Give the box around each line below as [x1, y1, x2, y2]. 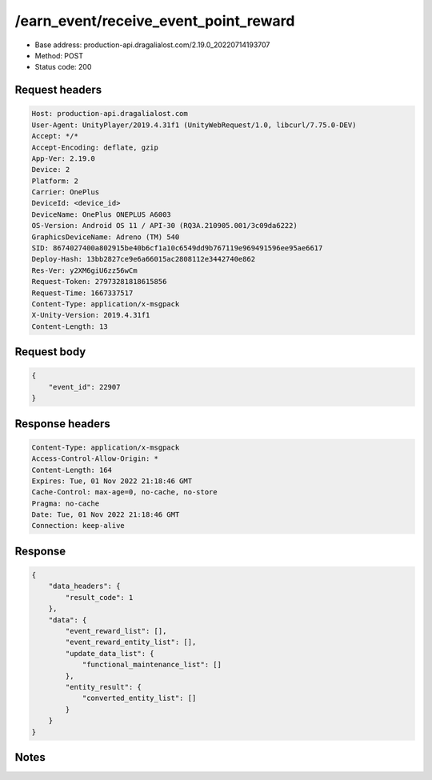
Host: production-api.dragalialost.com [31, 109, 188, 118]
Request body [14, 345, 86, 359]
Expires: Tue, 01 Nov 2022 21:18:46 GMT [31, 476, 192, 486]
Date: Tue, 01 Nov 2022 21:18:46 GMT [31, 510, 180, 519]
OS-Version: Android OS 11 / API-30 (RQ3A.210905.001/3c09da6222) [31, 221, 298, 230]
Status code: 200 [34, 62, 92, 72]
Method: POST [34, 50, 84, 60]
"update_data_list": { [65, 649, 155, 658]
